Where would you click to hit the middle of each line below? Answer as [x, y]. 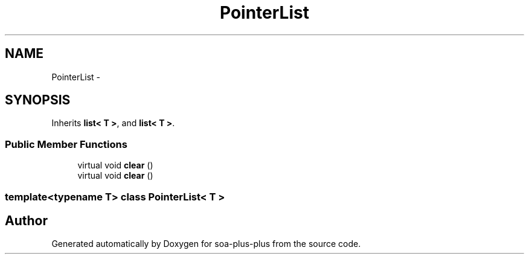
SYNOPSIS [38, 100]
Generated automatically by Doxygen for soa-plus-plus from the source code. [206, 244]
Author [26, 220]
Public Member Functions [66, 144]
